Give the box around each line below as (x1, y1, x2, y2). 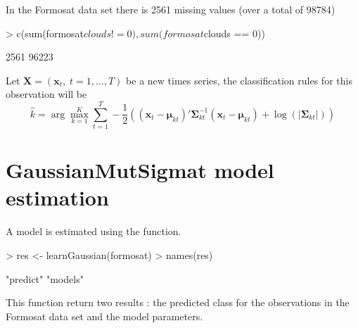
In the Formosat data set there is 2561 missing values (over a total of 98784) (6, 2, 335, 16)
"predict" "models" (6, 271, 84, 286)
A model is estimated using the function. (6, 224, 181, 239)
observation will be (6, 87, 87, 101)
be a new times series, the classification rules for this (126, 72, 352, 87)
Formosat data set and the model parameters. (6, 308, 203, 323)
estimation (6, 183, 109, 212)
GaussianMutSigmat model (6, 156, 274, 184)
